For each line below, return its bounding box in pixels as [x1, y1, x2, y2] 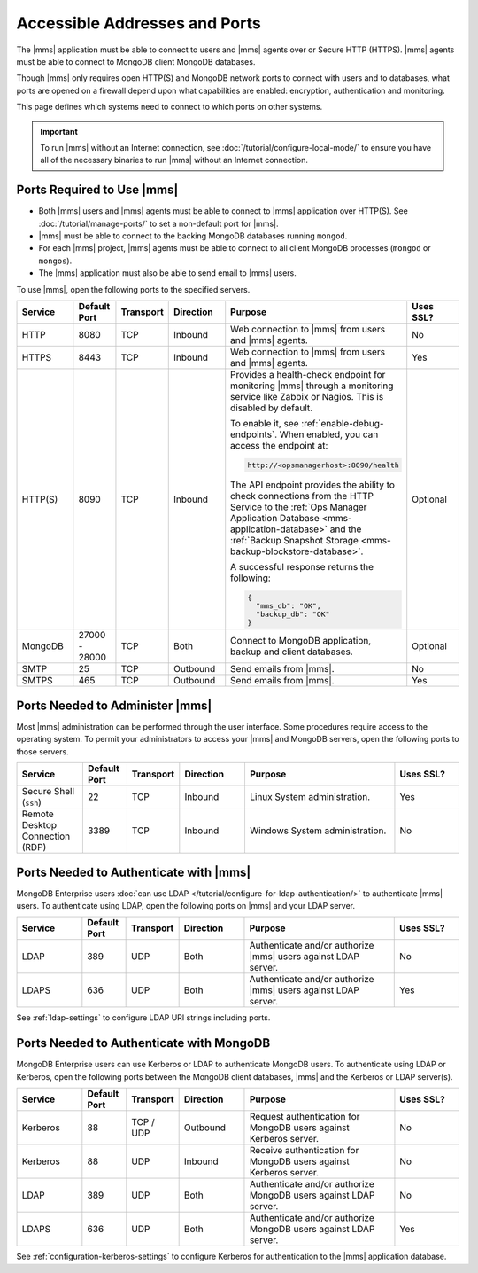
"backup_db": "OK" [255, 609, 330, 619]
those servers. [16, 746, 70, 757]
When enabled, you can [279, 428, 379, 441]
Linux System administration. [249, 791, 371, 803]
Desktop [21, 819, 58, 832]
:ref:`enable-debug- [301, 417, 384, 429]
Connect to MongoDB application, [230, 635, 372, 647]
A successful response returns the [230, 560, 374, 573]
